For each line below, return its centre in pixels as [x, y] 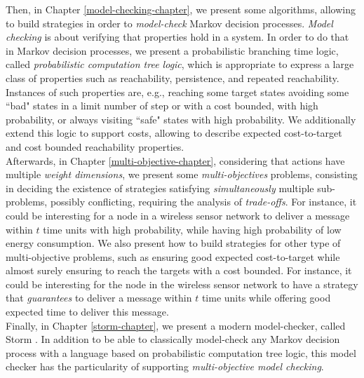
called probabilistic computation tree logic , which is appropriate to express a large [180, 64]
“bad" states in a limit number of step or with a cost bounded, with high [162, 106]
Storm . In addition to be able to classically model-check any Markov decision [173, 339]
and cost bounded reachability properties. [95, 146]
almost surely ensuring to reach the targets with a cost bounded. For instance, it [179, 270]
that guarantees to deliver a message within [99, 298]
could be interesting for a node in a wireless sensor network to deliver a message [178, 215]
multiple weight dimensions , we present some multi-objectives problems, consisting [182, 174]
